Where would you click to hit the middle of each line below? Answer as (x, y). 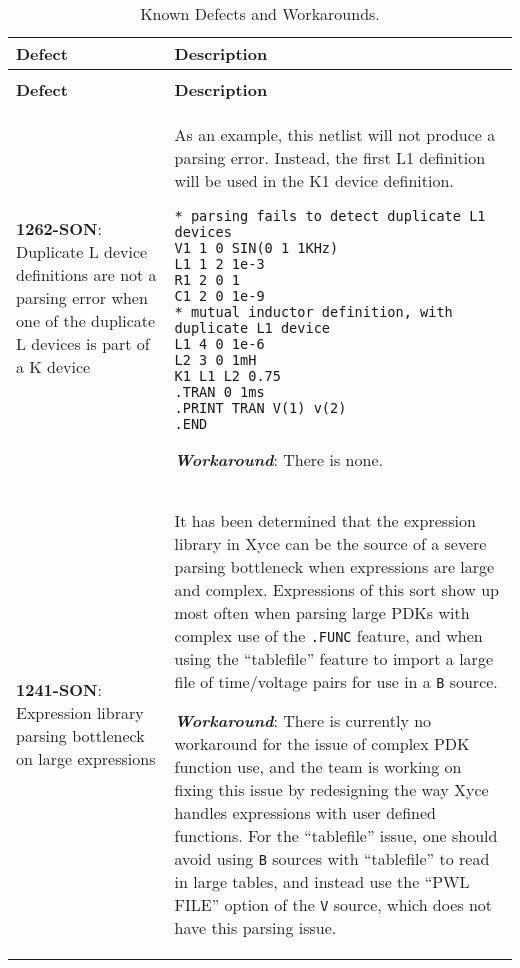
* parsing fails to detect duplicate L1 (330, 216)
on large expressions (86, 758)
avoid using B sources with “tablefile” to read (332, 858)
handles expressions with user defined (305, 812)
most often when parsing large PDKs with (322, 612)
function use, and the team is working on (318, 766)
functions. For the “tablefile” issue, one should (336, 835)
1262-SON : (59, 228)
